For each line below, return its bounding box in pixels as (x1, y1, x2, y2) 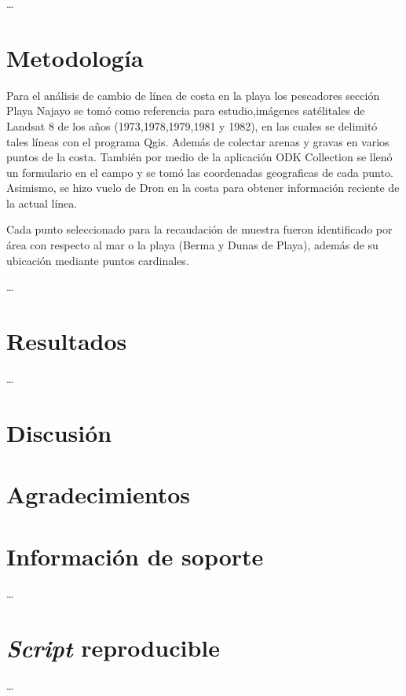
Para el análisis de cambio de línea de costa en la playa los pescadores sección (6, 87, 380, 103)
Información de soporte (6, 539, 264, 572)
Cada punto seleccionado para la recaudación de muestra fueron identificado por (6, 221, 393, 238)
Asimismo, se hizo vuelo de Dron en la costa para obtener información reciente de (6, 179, 400, 196)
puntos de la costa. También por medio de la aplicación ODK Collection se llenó (6, 149, 393, 165)
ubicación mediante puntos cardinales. (6, 252, 189, 268)
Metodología (6, 41, 144, 73)
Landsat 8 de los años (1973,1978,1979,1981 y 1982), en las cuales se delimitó (6, 117, 378, 134)
